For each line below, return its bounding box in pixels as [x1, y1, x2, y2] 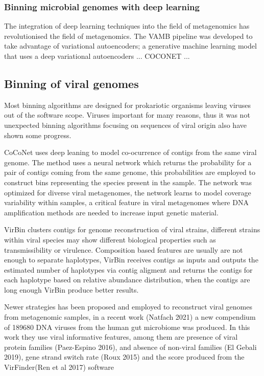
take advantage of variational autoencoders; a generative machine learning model [4, 40, 257, 51]
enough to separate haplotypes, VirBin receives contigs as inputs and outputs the [4, 254, 258, 265]
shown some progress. [4, 129, 71, 140]
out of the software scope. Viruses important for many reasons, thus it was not [4, 109, 250, 120]
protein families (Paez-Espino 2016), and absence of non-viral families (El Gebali [4, 341, 257, 352]
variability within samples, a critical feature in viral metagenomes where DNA [4, 197, 249, 208]
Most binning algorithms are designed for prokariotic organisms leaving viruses [4, 99, 251, 110]
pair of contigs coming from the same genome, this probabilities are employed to [4, 167, 255, 178]
